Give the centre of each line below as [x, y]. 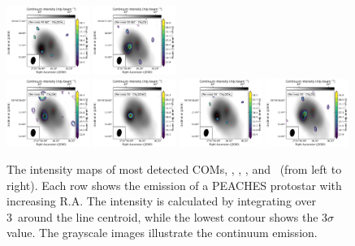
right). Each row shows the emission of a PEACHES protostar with [174, 185]
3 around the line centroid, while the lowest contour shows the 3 [167, 216]
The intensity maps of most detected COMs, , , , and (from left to [174, 169]
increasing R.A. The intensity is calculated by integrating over [161, 201]
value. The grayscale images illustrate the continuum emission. [162, 233]
